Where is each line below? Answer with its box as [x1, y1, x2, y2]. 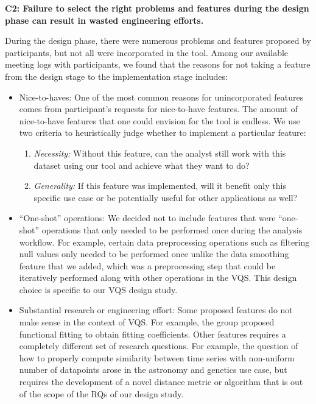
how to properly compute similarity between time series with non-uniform [19, 351, 295, 364]
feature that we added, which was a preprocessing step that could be [19, 259, 276, 272]
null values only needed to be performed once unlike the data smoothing [19, 247, 289, 260]
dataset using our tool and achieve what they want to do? [33, 158, 250, 171]
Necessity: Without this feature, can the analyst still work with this [33, 146, 286, 159]
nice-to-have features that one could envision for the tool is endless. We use [19, 114, 300, 127]
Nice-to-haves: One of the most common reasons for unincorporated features [19, 90, 304, 103]
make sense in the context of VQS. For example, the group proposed [19, 316, 275, 328]
